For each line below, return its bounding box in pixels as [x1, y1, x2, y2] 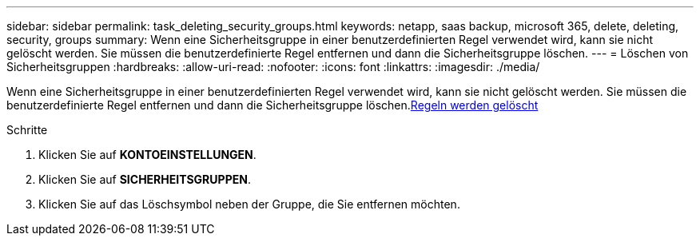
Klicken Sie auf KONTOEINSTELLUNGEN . [38, 148, 257, 161]
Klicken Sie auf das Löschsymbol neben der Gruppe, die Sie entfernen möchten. [38, 197, 460, 211]
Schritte [6, 123, 48, 137]
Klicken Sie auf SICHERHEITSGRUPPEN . [38, 173, 251, 186]
